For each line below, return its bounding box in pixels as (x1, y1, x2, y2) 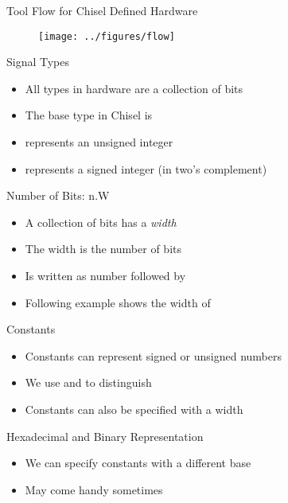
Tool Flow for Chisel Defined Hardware (6, 2, 198, 18)
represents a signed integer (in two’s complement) (25, 160, 267, 177)
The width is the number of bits (25, 240, 181, 257)
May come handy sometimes (25, 481, 163, 497)
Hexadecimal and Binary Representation (6, 427, 204, 444)
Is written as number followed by (25, 267, 186, 283)
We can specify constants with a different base (25, 454, 251, 471)
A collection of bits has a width (25, 213, 177, 230)
